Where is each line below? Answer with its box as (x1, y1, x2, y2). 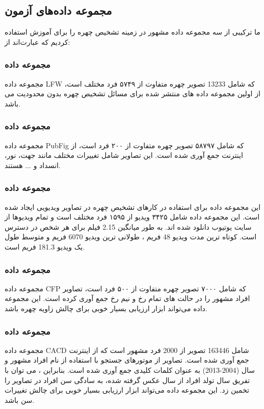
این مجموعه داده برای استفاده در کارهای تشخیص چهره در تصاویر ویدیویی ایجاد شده (5, 201, 261, 212)
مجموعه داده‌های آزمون (5, 3, 112, 18)
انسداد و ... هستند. (5, 159, 61, 170)
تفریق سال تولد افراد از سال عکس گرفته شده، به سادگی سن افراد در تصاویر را (5, 374, 250, 385)
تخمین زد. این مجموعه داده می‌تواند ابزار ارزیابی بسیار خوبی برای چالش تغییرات (5, 385, 249, 395)
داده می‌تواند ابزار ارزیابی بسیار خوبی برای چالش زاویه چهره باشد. (5, 303, 207, 313)
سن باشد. (5, 394, 35, 405)
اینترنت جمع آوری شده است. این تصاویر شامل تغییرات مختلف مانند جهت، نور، (5, 150, 243, 160)
